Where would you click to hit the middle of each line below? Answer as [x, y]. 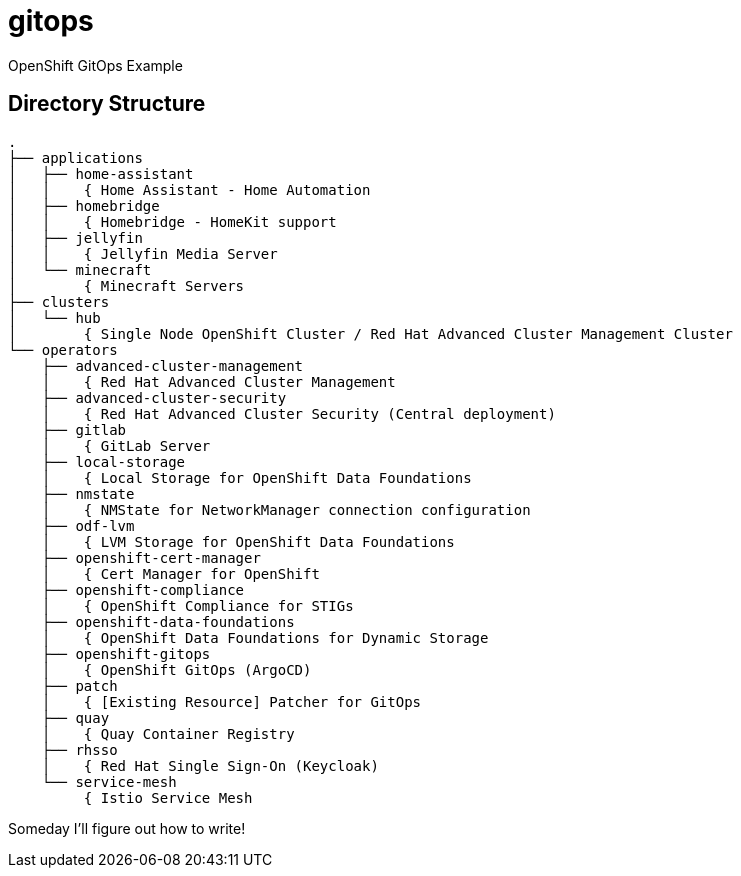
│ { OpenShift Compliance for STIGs [197, 605]
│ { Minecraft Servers [126, 285]
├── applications [75, 157]
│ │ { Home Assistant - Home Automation [189, 189]
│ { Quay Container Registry [168, 733]
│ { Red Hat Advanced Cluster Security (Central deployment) [298, 413]
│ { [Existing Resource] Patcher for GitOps [231, 701]
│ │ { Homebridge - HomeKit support [172, 221]
